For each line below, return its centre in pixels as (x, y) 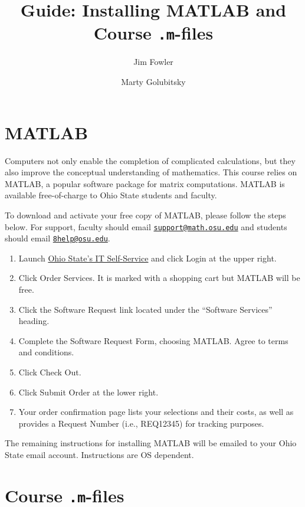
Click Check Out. (50, 372)
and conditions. (46, 352)
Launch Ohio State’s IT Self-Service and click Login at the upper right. (147, 258)
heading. (34, 321)
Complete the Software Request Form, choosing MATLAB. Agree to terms (153, 340)
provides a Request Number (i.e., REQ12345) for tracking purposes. (141, 423)
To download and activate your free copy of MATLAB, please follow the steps (145, 215)
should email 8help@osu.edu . (58, 238)
